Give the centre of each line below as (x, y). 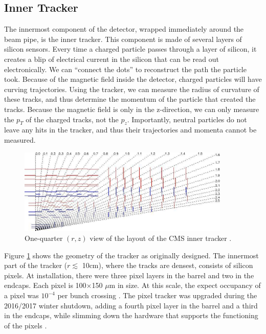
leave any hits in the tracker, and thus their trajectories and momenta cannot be (130, 130)
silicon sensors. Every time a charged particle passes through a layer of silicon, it (130, 49)
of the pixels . (26, 325)
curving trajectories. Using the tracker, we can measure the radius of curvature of (132, 89)
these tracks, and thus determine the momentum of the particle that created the (130, 99)
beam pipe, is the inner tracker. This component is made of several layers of (123, 39)
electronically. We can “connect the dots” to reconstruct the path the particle (125, 69)
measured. (20, 139)
